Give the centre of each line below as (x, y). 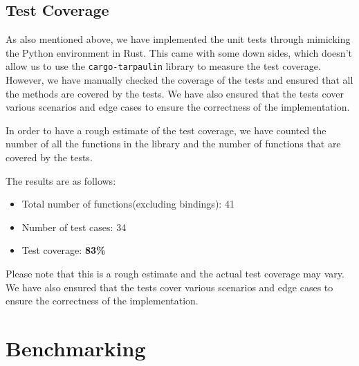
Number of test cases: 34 (74, 227)
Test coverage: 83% (64, 250)
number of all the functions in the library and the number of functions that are (173, 144)
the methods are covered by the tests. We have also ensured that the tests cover (175, 93)
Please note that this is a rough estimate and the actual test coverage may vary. (175, 273)
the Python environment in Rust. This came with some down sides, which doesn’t (179, 52)
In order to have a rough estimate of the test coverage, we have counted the (166, 130)
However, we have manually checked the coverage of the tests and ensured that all (179, 80)
